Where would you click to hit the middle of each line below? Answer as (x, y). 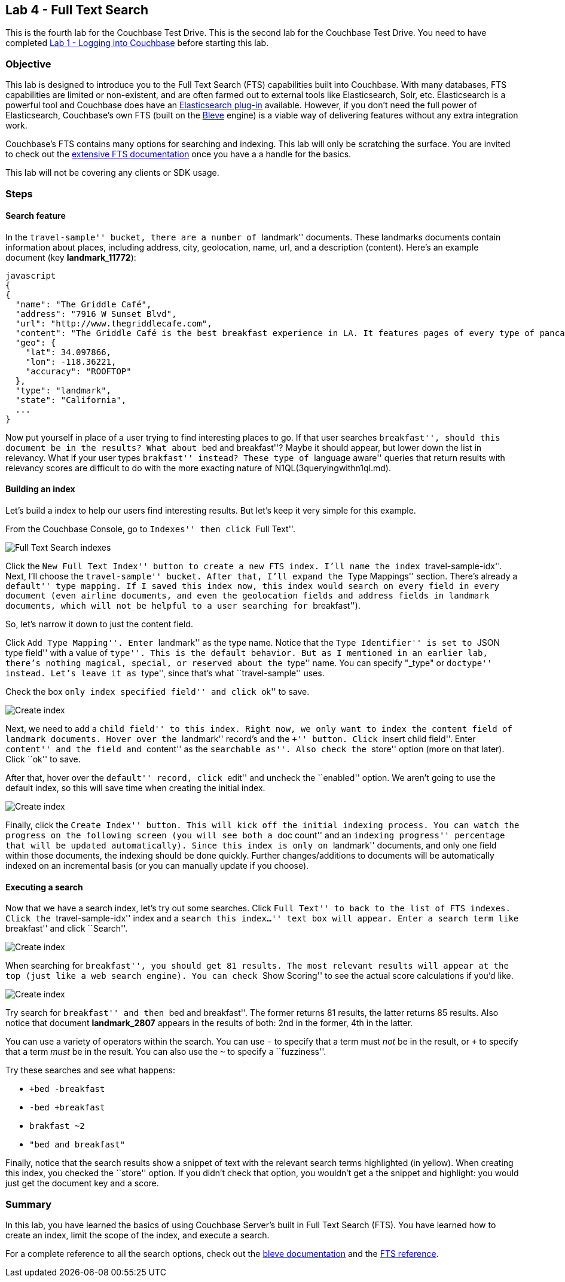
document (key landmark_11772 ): (71, 257)
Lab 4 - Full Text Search (77, 10)
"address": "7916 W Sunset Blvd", (96, 314)
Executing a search (44, 887)
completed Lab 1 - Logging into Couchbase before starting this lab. (137, 43)
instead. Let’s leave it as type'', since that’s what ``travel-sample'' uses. (165, 673)
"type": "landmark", (63, 390)
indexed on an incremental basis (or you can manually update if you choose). (157, 865)
